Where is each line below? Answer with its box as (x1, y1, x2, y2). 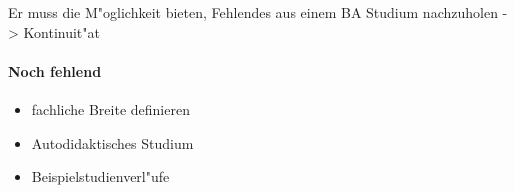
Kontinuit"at (23, 21, 100, 42)
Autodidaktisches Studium (31, 132, 194, 153)
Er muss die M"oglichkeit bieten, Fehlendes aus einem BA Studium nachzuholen (8, 2, 498, 22)
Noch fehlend (8, 60, 102, 81)
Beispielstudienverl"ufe (31, 166, 170, 187)
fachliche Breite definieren (31, 98, 190, 119)
